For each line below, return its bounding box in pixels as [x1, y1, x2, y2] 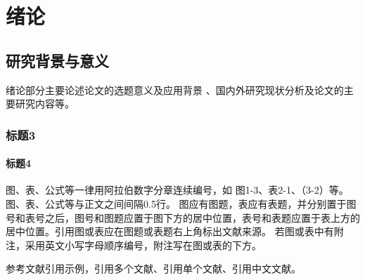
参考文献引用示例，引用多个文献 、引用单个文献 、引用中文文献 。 [6, 261, 301, 276]
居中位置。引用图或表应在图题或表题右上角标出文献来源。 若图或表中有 [6, 224, 334, 239]
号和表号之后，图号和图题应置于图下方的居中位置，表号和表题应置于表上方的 [6, 210, 360, 225]
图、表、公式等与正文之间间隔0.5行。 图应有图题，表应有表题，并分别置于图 [6, 196, 357, 211]
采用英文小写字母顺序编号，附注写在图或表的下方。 [25, 237, 262, 252]
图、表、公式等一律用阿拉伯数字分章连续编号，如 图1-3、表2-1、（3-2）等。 [6, 182, 349, 197]
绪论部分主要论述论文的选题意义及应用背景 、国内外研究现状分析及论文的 [6, 82, 344, 97]
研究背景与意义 [6, 49, 109, 71]
